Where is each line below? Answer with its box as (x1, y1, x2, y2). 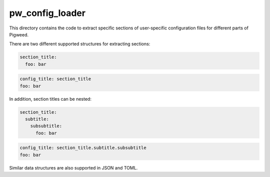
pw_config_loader (9, 7, 86, 18)
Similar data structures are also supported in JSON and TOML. (9, 165, 138, 171)
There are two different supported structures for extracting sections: (9, 41, 150, 47)
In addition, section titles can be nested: (9, 96, 92, 102)
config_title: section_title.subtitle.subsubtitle (19, 145, 147, 151)
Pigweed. (9, 31, 29, 37)
